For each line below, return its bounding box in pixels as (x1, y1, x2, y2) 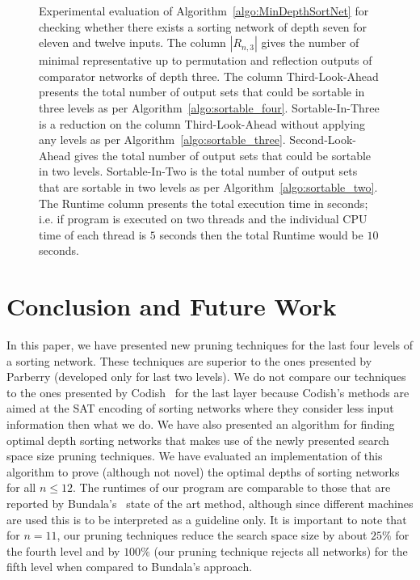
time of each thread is (39, 226, 147, 243)
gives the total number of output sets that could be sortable (73, 146, 372, 163)
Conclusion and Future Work (6, 290, 337, 323)
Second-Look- (289, 131, 356, 148)
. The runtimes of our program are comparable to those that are (72, 479, 391, 496)
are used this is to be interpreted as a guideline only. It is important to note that (6, 510, 407, 527)
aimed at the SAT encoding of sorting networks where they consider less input (6, 400, 394, 417)
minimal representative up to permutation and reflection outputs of (39, 52, 372, 69)
